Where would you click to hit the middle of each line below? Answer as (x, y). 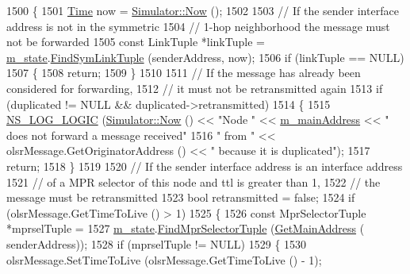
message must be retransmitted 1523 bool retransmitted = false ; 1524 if (181, 197)
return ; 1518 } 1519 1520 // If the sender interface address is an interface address (205, 166)
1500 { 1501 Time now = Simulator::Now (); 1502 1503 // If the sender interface (203, 10)
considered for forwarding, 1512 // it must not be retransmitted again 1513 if (195, 88)
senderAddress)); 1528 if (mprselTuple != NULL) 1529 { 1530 (157, 243)
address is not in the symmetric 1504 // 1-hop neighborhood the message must (198, 26)
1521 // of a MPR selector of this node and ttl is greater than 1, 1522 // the (194, 181)
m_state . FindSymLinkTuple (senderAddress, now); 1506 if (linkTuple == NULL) (205, 57)
